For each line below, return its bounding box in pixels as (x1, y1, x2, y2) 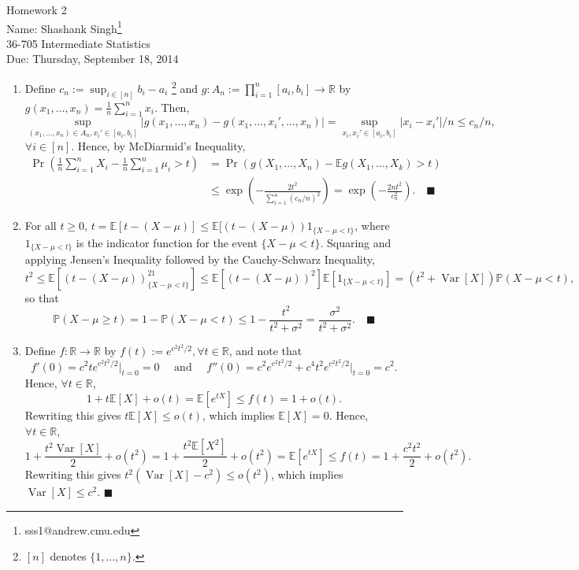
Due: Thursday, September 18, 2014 (6, 50, 179, 67)
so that (24, 289, 59, 305)
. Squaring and (320, 234, 392, 250)
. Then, (154, 98, 190, 115)
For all (24, 217, 57, 234)
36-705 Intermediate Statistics (6, 35, 150, 51)
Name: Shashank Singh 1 (6, 17, 122, 36)
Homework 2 (6, 2, 67, 17)
